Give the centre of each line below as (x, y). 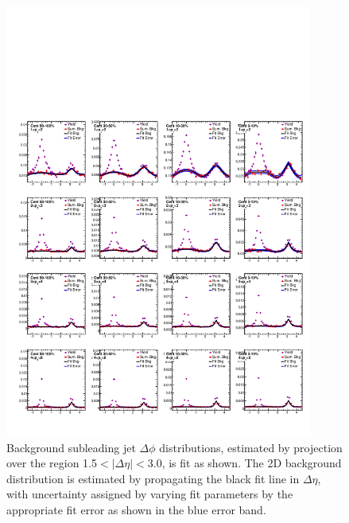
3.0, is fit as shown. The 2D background (244, 463)
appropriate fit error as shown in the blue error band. (136, 509)
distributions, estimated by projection (251, 447)
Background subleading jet (71, 447)
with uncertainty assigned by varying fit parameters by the (150, 494)
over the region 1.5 (52, 463)
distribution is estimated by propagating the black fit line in (153, 478)
